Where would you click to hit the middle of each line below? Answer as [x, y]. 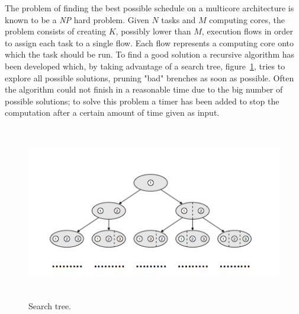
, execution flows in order [247, 31]
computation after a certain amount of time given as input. [112, 112]
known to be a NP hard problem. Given [77, 19]
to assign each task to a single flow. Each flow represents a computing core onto [149, 42]
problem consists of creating [56, 31]
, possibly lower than [153, 31]
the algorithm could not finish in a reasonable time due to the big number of [144, 89]
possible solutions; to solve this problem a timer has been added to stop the [142, 101]
